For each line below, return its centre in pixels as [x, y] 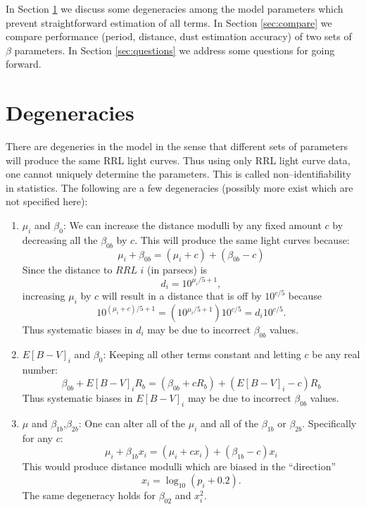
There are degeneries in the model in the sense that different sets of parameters [177, 146]
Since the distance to [67, 269]
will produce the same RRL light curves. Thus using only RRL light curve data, [178, 160]
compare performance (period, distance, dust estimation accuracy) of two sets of [179, 36]
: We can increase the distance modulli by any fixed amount [192, 225]
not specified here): [47, 201]
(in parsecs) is [177, 269]
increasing [44, 296]
